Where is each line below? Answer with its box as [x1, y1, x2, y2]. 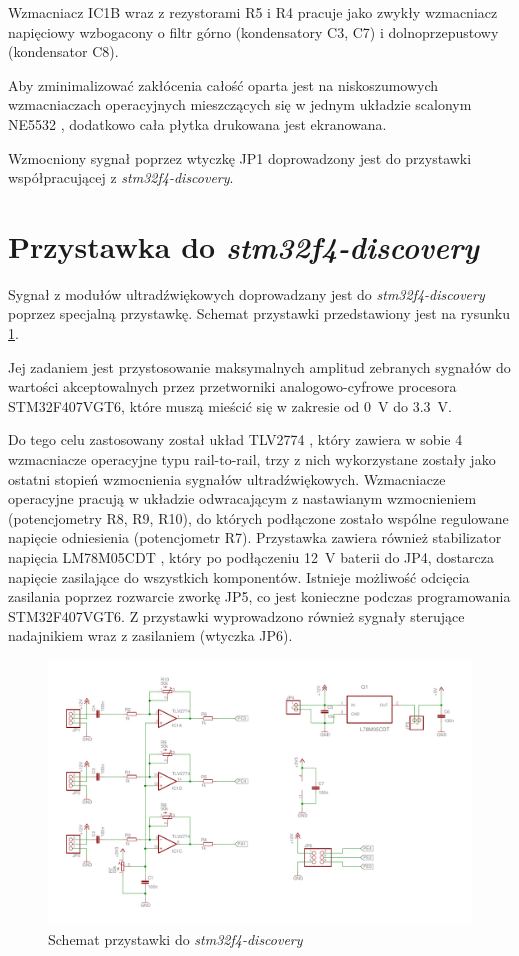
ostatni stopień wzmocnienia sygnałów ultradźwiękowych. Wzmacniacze [8, 468, 446, 489]
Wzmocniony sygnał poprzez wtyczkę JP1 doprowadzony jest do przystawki [8, 147, 472, 168]
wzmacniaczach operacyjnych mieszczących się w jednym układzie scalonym [8, 94, 472, 115]
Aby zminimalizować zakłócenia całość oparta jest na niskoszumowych [8, 74, 439, 95]
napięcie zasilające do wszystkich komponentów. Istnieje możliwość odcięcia [8, 566, 470, 587]
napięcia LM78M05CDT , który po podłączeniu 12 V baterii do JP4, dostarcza [8, 547, 494, 567]
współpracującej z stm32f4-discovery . [8, 167, 234, 188]
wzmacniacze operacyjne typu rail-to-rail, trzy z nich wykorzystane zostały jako [8, 449, 496, 470]
